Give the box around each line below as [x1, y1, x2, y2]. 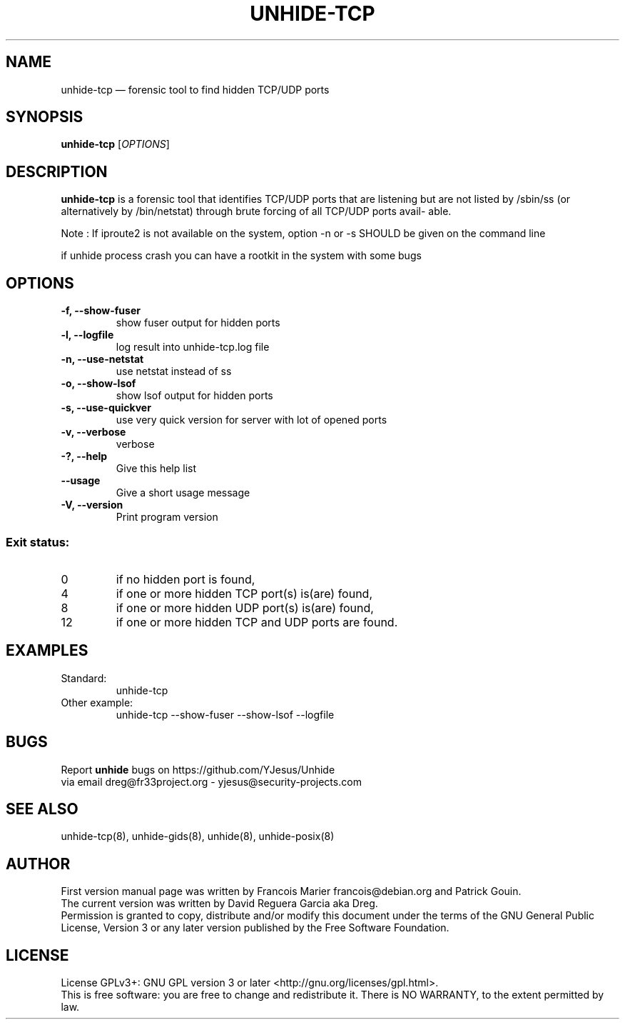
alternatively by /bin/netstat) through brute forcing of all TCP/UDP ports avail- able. [61, 205, 452, 218]
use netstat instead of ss [116, 365, 232, 378]
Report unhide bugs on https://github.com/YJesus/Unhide [61, 763, 335, 776]
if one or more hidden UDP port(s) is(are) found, [116, 600, 374, 615]
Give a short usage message [116, 486, 250, 499]
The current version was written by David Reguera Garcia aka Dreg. [61, 897, 378, 910]
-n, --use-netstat [61, 353, 144, 366]
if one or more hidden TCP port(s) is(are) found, [116, 586, 372, 601]
